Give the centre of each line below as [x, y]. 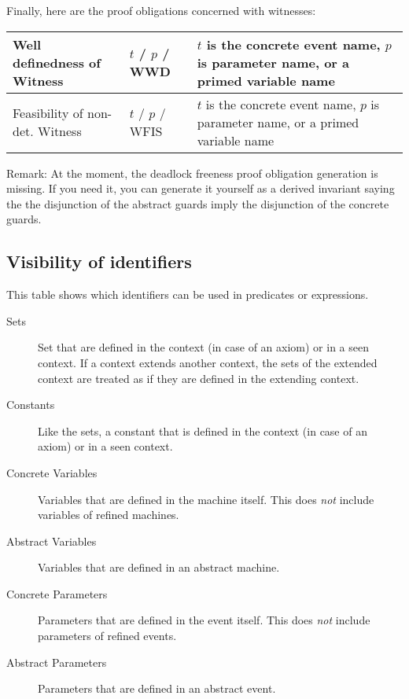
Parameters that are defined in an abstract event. [157, 688]
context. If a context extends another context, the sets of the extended [208, 362]
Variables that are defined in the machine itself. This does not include [206, 499]
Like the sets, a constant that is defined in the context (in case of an [203, 430]
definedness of [57, 62]
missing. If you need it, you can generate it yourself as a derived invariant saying [201, 188]
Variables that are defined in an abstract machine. [159, 567]
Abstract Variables [52, 541]
